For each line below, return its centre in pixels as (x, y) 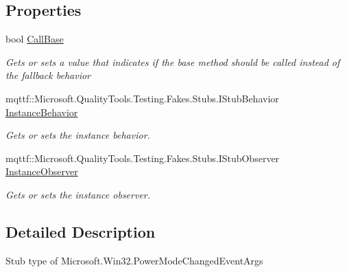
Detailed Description (81, 231)
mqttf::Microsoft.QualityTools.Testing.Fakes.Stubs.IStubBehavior (142, 98)
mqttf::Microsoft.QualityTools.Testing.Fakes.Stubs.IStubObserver (143, 158)
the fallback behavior (48, 75)
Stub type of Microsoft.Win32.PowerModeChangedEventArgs (134, 260)
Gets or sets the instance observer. (78, 194)
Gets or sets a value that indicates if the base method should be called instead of (173, 61)
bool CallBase (35, 39)
